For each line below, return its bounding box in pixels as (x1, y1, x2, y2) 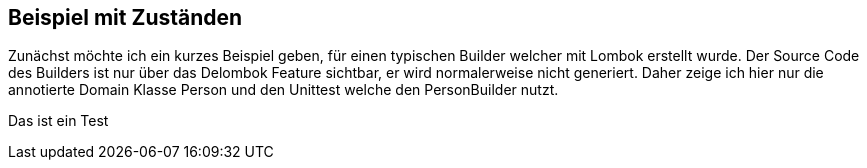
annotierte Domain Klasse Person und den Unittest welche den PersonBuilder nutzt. (8, 81, 559, 99)
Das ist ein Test (8, 112, 109, 130)
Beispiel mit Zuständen (8, 5, 243, 30)
